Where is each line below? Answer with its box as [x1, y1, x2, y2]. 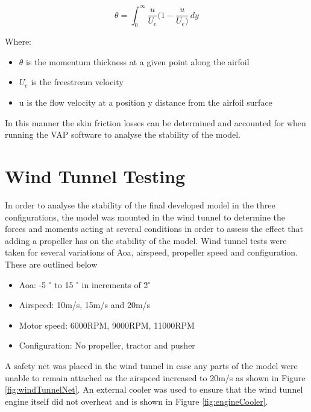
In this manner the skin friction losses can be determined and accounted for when [5, 116, 306, 129]
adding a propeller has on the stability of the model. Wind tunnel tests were [5, 234, 287, 246]
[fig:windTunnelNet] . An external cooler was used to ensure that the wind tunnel [5, 383, 303, 396]
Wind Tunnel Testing [5, 164, 186, 188]
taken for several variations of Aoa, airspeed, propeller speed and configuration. [5, 246, 298, 259]
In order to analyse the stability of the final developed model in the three [5, 198, 275, 211]
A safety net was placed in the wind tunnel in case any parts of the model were [5, 359, 298, 372]
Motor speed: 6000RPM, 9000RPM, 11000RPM [19, 318, 195, 331]
